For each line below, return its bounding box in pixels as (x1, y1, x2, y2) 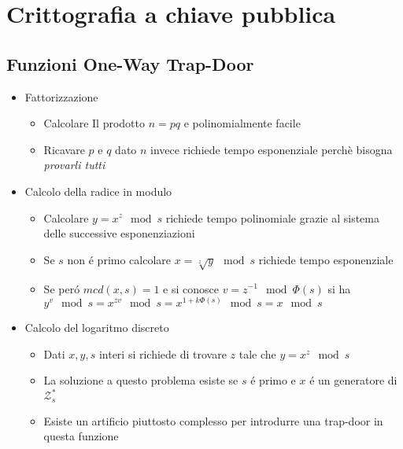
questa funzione (43, 428, 119, 444)
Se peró (43, 280, 80, 296)
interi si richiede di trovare (98, 345, 227, 362)
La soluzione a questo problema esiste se (43, 372, 238, 388)
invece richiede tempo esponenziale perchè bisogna (150, 141, 393, 157)
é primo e (250, 372, 296, 388)
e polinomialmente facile (183, 115, 301, 131)
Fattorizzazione (24, 88, 98, 105)
